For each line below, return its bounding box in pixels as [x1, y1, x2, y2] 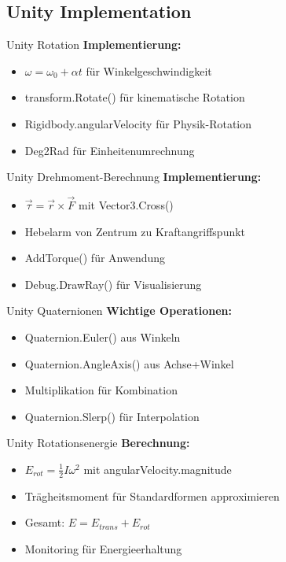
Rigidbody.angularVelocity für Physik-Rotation [24, 115, 252, 131]
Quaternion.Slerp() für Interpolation [24, 408, 200, 424]
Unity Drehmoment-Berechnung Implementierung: [6, 168, 262, 185]
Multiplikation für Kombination [24, 382, 178, 398]
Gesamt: [24, 514, 65, 531]
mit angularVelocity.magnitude [83, 460, 232, 477]
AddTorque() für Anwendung [24, 250, 166, 266]
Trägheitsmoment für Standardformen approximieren [24, 487, 280, 504]
